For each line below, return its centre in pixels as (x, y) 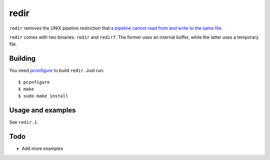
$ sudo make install (43, 96)
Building (22, 58)
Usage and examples (42, 110)
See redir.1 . (24, 122)
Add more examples (42, 148)
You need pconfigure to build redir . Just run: (57, 71)
